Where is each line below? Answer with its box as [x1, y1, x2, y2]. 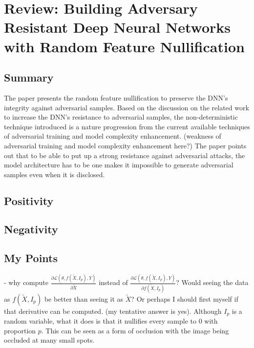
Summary [4, 70, 54, 85]
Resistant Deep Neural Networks [4, 17, 231, 37]
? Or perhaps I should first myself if [131, 293, 238, 304]
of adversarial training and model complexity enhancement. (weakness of [4, 131, 221, 141]
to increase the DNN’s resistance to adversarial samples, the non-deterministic [4, 112, 238, 122]
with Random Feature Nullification [4, 36, 245, 56]
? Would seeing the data [176, 277, 249, 287]
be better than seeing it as [44, 293, 124, 304]
